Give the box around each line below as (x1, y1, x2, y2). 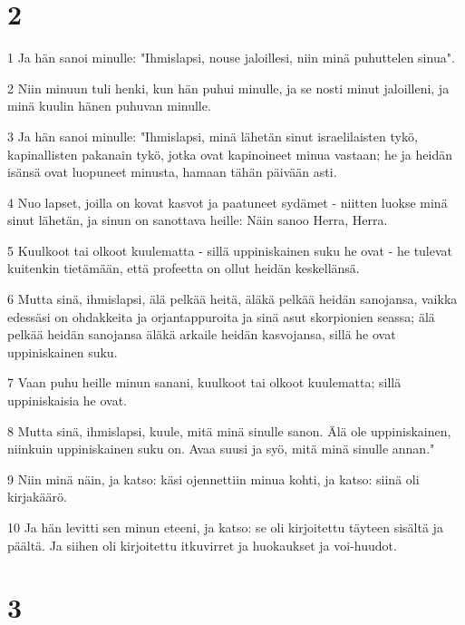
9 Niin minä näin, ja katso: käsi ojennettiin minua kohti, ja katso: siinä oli (7, 469, 420, 488)
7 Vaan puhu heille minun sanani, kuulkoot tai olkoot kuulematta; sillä (7, 373, 402, 392)
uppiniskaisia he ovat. (7, 391, 128, 410)
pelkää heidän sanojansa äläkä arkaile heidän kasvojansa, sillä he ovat (7, 325, 396, 344)
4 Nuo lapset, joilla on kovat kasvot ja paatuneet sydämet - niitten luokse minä (7, 192, 448, 211)
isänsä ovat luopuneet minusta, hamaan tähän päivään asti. (7, 162, 337, 181)
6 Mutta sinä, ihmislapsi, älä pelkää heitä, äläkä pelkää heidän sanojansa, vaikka (7, 289, 458, 308)
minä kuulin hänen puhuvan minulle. (7, 96, 211, 115)
